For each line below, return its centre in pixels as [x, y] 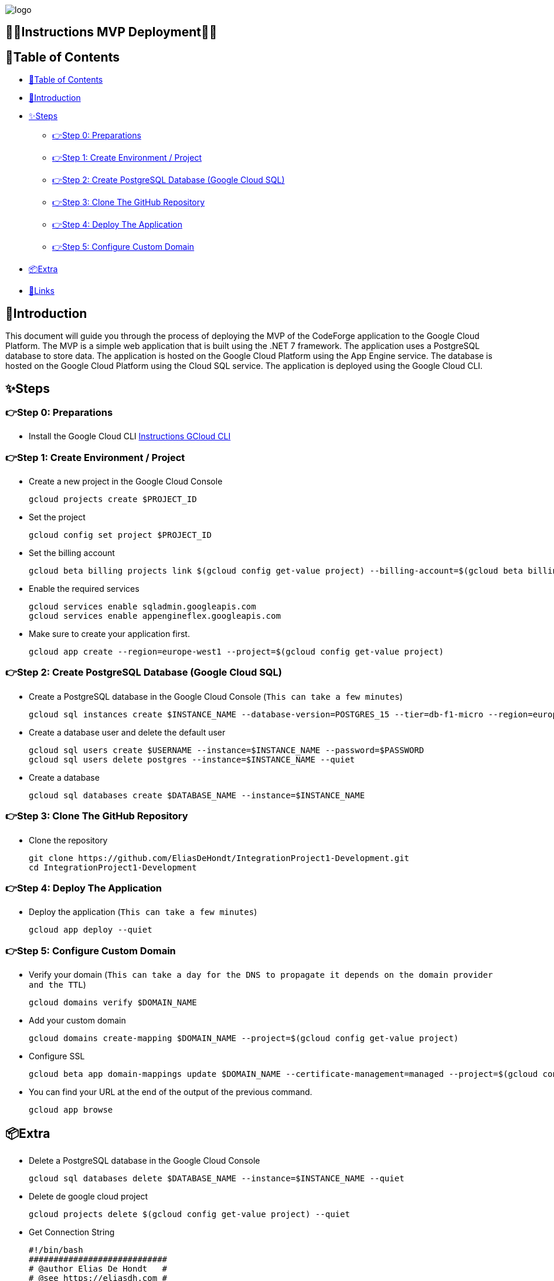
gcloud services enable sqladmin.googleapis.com [142, 607]
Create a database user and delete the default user [127, 732]
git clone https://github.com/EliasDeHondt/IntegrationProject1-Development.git [219, 858]
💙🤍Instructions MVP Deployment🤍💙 [111, 32]
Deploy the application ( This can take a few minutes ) [143, 912]
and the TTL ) [57, 985]
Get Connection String [72, 1232]
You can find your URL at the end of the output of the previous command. [171, 1092]
